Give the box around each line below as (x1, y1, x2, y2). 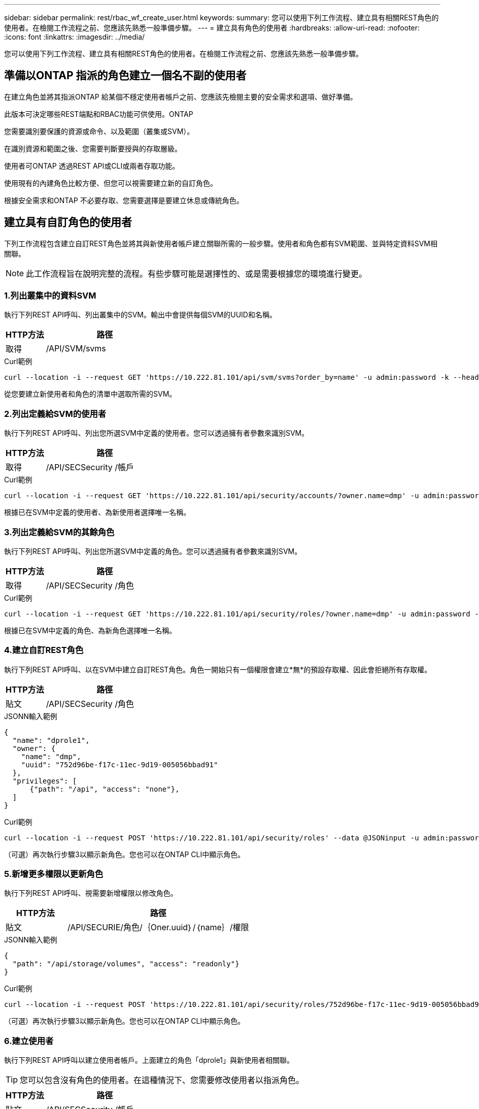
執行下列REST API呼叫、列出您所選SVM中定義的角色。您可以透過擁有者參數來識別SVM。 (4, 546, 302, 556)
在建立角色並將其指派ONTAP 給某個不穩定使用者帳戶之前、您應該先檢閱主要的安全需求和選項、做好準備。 (4, 92, 357, 101)
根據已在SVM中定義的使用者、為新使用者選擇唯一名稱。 (4, 508, 191, 517)
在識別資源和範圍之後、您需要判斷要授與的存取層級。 (4, 144, 182, 153)
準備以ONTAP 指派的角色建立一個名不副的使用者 (4, 69, 247, 82)
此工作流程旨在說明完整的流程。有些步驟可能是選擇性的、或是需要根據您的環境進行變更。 (26, 268, 367, 279)
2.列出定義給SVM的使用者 (4, 408, 107, 419)
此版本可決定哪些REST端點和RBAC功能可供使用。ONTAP (4, 109, 193, 118)
